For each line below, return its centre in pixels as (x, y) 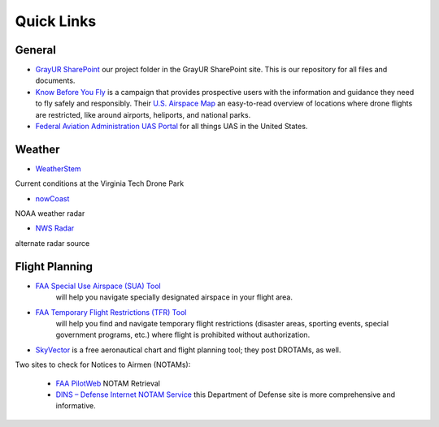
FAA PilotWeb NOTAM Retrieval (108, 383)
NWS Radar (55, 228)
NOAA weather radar (50, 213)
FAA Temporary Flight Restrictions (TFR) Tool (111, 312)
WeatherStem (58, 168)
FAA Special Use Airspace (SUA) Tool (98, 286)
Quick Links (56, 21)
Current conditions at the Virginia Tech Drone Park (100, 183)
